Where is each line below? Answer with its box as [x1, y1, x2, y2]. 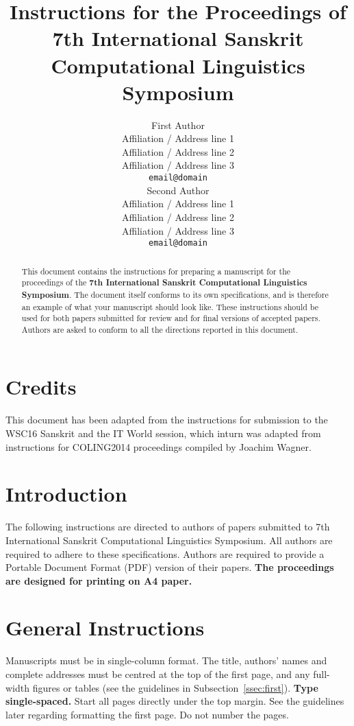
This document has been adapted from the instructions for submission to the [5, 412, 328, 427]
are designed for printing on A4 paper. [5, 573, 192, 587]
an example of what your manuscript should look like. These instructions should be [21, 301, 318, 312]
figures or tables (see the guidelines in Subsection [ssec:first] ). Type [32, 680, 318, 694]
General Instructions [5, 613, 205, 642]
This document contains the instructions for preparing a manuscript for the [21, 265, 291, 277]
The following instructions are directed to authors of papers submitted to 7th [5, 519, 330, 534]
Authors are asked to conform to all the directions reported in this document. [21, 323, 299, 335]
